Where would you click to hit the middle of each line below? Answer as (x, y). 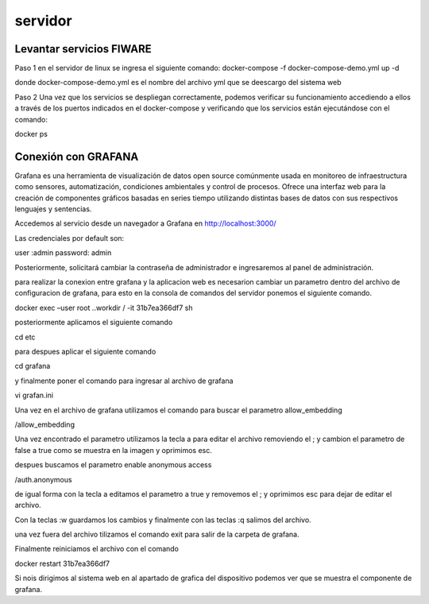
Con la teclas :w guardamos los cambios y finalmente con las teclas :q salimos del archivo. (163, 520)
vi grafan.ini (34, 395)
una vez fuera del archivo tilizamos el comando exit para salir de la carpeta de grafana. (157, 534)
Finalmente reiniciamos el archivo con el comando (97, 549)
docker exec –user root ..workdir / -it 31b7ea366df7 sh (104, 308)
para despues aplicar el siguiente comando (85, 351)
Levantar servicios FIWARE (83, 49)
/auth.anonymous (43, 479)
